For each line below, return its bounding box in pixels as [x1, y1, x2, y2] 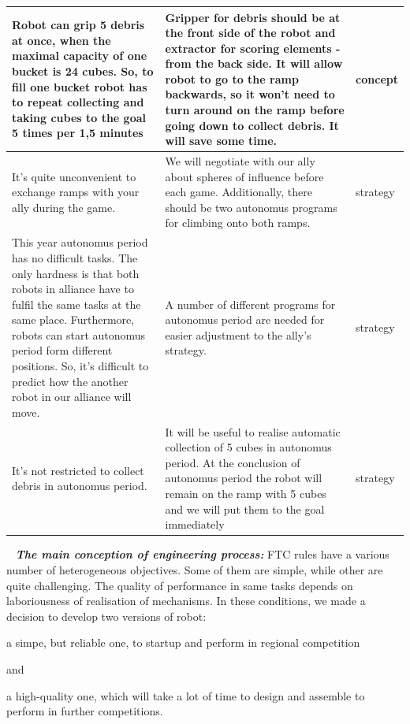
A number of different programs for [165, 295, 336, 312]
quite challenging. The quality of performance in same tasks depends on [6, 577, 353, 593]
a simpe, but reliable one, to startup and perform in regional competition [6, 634, 360, 651]
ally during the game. [12, 199, 116, 215]
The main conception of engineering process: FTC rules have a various [15, 546, 389, 562]
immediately [165, 516, 225, 533]
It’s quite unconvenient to [12, 168, 136, 184]
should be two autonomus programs [165, 199, 337, 215]
